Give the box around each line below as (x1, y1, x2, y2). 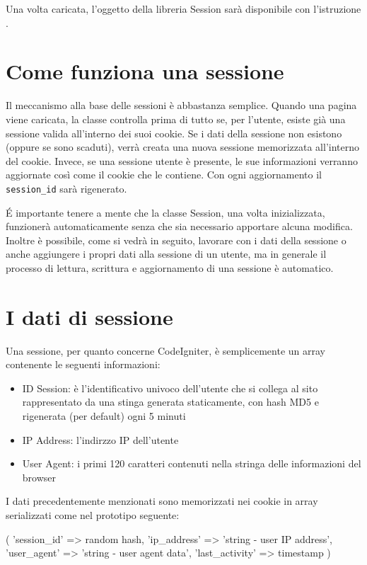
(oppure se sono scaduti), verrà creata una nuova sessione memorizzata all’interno (6, 139, 359, 154)
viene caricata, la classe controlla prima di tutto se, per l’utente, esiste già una (6, 111, 346, 126)
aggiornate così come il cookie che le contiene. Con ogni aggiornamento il (6, 167, 322, 182)
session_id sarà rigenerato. (6, 181, 127, 195)
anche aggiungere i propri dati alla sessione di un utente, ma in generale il (6, 246, 327, 261)
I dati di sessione (6, 302, 173, 331)
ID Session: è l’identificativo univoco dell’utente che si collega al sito (22, 380, 318, 395)
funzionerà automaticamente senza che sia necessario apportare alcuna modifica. (6, 219, 353, 234)
